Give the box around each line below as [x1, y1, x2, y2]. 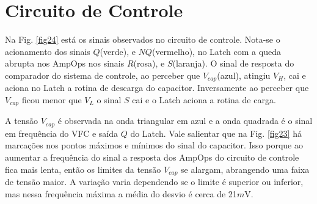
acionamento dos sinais [5, 45, 90, 57]
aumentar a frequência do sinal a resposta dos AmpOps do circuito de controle [5, 151, 299, 164]
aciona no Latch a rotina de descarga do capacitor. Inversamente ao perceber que [5, 81, 309, 94]
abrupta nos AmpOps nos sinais [5, 57, 125, 70]
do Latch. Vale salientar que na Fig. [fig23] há [130, 126, 302, 139]
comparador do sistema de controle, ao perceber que [5, 68, 200, 81]
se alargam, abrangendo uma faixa [181, 162, 310, 175]
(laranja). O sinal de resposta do [172, 57, 294, 70]
